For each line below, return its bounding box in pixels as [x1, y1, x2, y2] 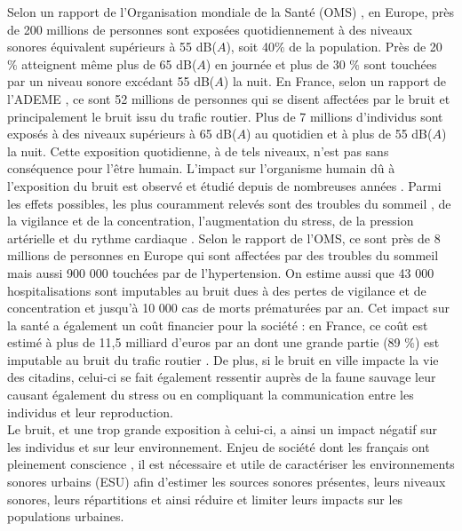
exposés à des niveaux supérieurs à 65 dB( [7, 124, 237, 143]
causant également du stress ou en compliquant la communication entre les [7, 385, 414, 404]
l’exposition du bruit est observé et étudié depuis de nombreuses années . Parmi [7, 176, 442, 194]
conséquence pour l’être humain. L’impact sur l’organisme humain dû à [7, 159, 395, 178]
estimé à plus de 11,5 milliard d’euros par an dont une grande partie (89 [7, 333, 401, 352]
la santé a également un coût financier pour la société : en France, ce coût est [7, 315, 428, 334]
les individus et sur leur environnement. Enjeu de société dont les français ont [7, 437, 430, 456]
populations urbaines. [7, 507, 124, 526]
